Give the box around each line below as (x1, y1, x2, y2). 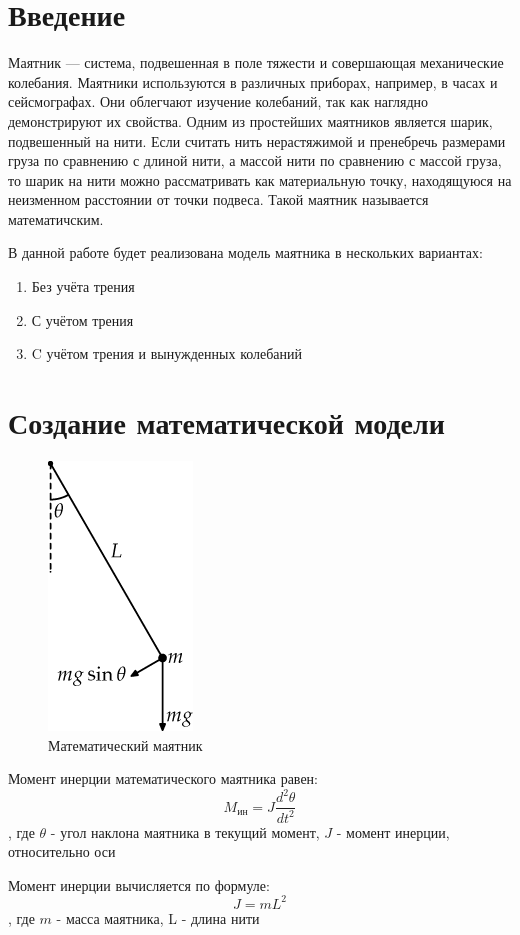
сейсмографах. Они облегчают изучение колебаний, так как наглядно (8, 91, 429, 112)
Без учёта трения (31, 276, 135, 297)
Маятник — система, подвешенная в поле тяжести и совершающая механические (8, 52, 504, 73)
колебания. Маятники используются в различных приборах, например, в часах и (8, 71, 498, 92)
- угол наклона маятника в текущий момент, (50, 821, 320, 842)
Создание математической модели (8, 402, 445, 443)
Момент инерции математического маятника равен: (8, 768, 318, 789)
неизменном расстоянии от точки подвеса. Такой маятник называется (8, 189, 429, 210)
